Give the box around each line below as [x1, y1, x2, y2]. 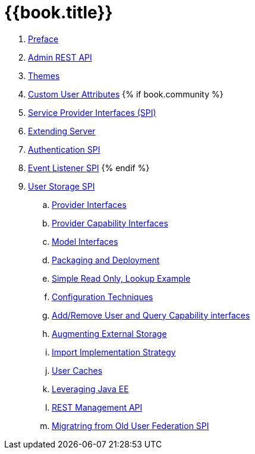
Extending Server [28, 125, 96, 136]
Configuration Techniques [52, 291, 153, 302]
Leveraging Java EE [52, 383, 129, 394]
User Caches [52, 365, 103, 376]
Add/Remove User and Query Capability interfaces [52, 310, 250, 320]
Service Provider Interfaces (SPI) [28, 107, 156, 118]
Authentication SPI [28, 144, 100, 155]
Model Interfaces [52, 236, 118, 247]
